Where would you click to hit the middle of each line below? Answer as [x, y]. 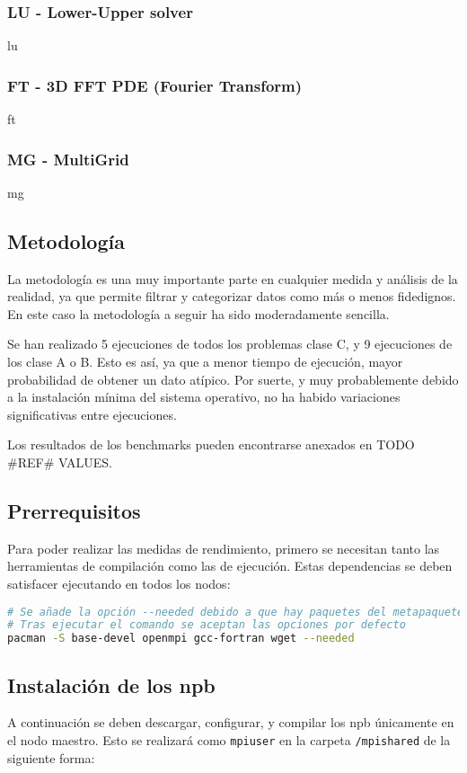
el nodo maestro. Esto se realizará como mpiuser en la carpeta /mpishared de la [229, 739]
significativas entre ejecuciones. [92, 414]
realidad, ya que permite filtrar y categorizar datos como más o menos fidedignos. [232, 296]
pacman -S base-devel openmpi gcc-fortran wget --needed [181, 639]
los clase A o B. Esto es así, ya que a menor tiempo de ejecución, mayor [205, 362]
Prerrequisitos [74, 510]
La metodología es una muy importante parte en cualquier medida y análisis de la [233, 278]
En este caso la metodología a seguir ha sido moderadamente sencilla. [198, 313]
